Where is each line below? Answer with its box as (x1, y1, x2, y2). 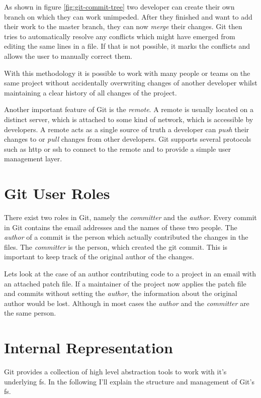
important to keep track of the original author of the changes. (4, 251, 194, 262)
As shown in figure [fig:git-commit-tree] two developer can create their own (4, 2, 235, 12)
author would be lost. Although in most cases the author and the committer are (4, 297, 249, 308)
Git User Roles (4, 183, 110, 204)
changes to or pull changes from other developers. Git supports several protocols (4, 134, 251, 144)
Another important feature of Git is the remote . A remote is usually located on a (4, 104, 254, 115)
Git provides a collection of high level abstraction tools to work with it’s (4, 366, 227, 377)
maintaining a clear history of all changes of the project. (4, 87, 177, 97)
